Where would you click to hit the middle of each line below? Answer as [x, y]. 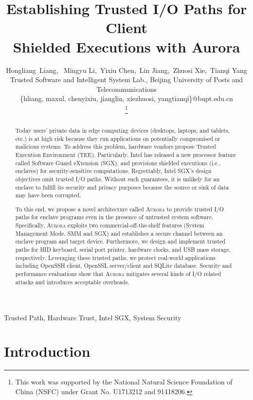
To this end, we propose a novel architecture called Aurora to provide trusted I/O [119, 209]
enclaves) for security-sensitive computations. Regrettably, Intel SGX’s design [113, 171]
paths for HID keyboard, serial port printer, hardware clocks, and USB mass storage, [123, 249]
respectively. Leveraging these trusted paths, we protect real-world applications [116, 257]
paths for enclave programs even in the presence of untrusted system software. [114, 217]
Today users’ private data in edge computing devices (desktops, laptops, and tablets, [122, 130]
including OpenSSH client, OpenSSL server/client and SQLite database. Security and [124, 266]
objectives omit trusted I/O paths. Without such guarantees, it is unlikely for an [117, 179]
